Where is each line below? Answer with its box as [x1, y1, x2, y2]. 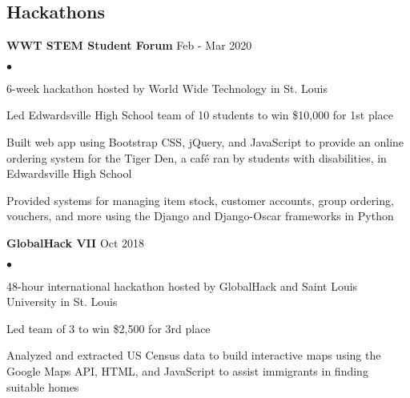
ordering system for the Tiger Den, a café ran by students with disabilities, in [6, 149, 387, 166]
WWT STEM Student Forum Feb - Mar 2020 [6, 37, 252, 54]
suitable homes [6, 378, 79, 395]
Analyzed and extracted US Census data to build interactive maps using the [6, 347, 381, 364]
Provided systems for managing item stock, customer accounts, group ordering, [6, 191, 394, 208]
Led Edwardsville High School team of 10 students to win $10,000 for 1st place [6, 107, 393, 123]
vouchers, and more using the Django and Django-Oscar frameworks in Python [6, 207, 394, 224]
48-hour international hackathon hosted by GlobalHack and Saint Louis [6, 277, 358, 294]
